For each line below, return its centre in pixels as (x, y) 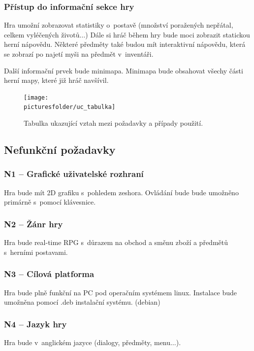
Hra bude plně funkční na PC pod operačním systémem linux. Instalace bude (121, 292)
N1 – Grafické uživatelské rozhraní (74, 174)
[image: (36, 97)
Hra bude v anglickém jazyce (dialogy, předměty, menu (87, 342)
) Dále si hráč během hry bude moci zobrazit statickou (168, 34)
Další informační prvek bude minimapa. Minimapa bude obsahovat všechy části (124, 70)
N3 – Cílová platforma (49, 274)
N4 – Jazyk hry (35, 324)
